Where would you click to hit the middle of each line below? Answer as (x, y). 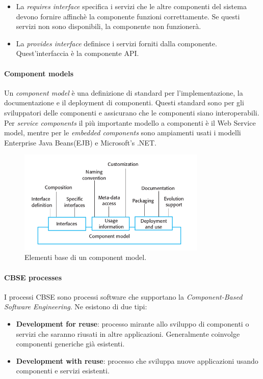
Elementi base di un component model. (86, 257)
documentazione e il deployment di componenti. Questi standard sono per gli (124, 103)
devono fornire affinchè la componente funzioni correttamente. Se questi (128, 16)
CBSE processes (33, 277)
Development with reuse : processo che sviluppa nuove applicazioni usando (137, 360)
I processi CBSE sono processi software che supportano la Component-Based (123, 296)
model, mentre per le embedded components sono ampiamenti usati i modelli (123, 133)
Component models (39, 73)
